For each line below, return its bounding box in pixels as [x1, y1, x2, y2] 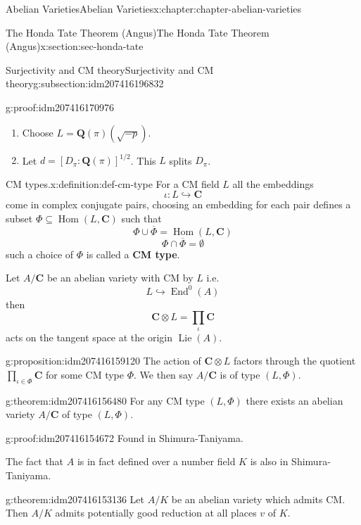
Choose [22, 125, 53, 139]
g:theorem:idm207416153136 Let [6, 491, 145, 506]
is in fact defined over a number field [77, 454, 236, 469]
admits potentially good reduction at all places [55, 505, 257, 520]
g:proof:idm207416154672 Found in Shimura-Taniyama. [6, 430, 243, 445]
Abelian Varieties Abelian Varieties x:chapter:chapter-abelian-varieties [6, 1, 302, 15]
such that [121, 210, 162, 225]
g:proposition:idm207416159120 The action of [6, 353, 201, 368]
